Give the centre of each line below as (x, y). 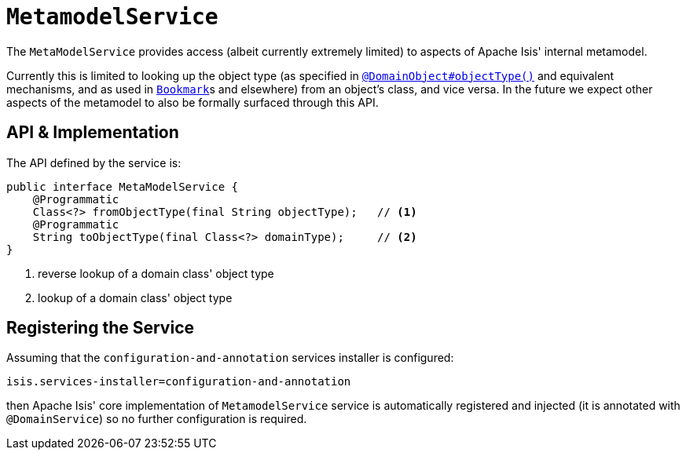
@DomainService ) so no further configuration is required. (157, 419)
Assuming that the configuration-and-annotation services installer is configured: (230, 358)
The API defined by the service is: (94, 162)
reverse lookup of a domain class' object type (156, 273)
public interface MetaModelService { (123, 186)
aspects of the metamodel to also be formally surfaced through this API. (193, 102)
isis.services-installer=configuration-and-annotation (179, 382)
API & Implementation (93, 133)
